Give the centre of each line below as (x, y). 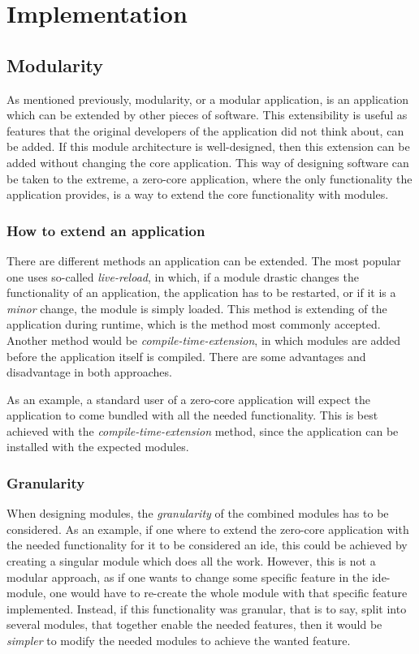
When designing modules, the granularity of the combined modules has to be (198, 513)
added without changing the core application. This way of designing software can (208, 162)
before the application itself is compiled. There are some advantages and (186, 356)
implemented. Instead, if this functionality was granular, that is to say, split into (207, 608)
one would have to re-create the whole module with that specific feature (229, 593)
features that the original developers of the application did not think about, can (205, 130)
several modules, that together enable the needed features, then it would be (194, 624)
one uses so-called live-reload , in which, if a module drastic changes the (183, 276)
